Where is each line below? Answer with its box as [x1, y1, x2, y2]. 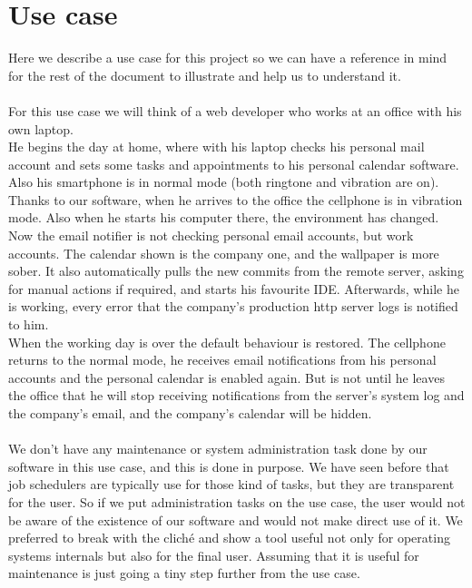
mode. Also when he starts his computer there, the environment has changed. [8, 208, 439, 227]
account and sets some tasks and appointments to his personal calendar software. [8, 154, 459, 173]
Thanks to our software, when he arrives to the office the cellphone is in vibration [8, 190, 463, 209]
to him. [8, 315, 49, 334]
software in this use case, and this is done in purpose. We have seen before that [8, 456, 449, 475]
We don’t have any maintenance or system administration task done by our [8, 439, 428, 458]
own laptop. [8, 119, 74, 138]
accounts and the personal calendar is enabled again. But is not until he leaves [8, 367, 445, 387]
